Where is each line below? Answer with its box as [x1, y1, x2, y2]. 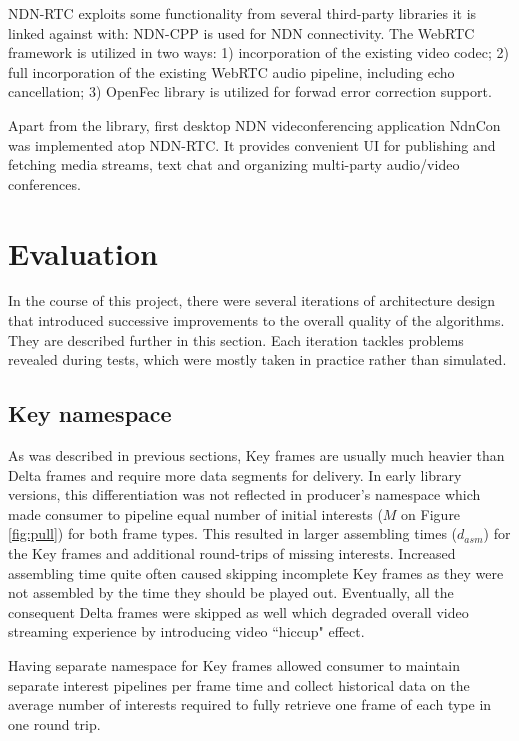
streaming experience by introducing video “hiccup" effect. [8, 621, 365, 642]
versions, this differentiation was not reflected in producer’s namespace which [8, 484, 481, 505]
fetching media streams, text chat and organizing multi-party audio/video [8, 154, 460, 175]
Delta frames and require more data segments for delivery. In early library [8, 464, 462, 485]
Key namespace [8, 398, 172, 429]
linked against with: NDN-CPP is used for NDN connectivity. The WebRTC [8, 22, 475, 43]
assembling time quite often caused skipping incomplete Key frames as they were [8, 562, 504, 583]
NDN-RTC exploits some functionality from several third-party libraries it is [8, 3, 477, 23]
